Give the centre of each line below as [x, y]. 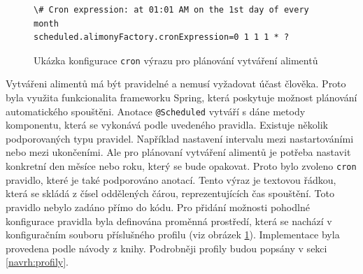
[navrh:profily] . [37, 262]
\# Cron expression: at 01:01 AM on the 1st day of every [171, 10]
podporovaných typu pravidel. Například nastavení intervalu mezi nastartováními [180, 138]
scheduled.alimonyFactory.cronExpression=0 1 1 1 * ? [162, 37]
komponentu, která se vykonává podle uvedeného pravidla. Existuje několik [167, 125]
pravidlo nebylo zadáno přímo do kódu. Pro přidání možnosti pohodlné [158, 207]
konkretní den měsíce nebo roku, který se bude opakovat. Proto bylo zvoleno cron [181, 166]
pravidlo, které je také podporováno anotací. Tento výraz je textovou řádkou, [171, 179]
